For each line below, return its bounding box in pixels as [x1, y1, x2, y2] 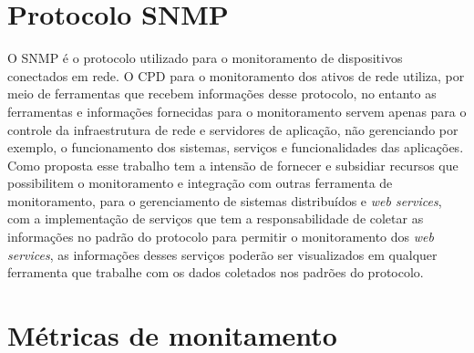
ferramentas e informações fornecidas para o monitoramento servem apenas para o [7, 101, 467, 120]
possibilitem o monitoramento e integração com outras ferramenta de [7, 173, 393, 192]
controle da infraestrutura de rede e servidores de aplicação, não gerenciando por [7, 119, 459, 139]
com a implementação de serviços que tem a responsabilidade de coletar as [7, 209, 424, 228]
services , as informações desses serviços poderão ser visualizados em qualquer [7, 244, 438, 264]
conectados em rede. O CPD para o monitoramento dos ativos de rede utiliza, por [7, 66, 465, 85]
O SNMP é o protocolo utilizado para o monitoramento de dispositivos [7, 48, 403, 67]
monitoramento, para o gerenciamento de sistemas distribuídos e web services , [7, 191, 442, 210]
